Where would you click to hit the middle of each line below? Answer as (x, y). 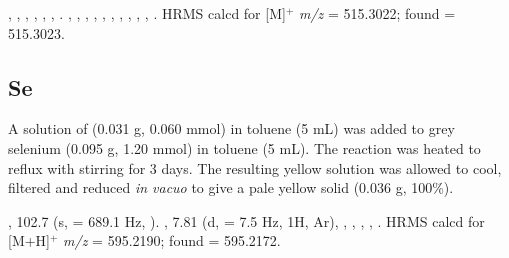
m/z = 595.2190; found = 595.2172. (172, 240)
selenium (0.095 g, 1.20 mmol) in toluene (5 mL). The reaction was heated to (244, 147)
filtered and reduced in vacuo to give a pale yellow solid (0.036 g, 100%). (231, 187)
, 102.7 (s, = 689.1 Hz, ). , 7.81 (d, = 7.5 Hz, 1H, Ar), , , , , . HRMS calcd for (246, 220)
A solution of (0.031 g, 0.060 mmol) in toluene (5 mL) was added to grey (231, 128)
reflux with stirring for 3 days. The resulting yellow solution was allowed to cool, (255, 167)
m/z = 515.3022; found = (377, 13)
